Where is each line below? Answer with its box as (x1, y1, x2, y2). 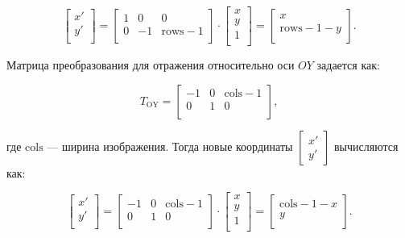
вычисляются (333, 137, 399, 154)
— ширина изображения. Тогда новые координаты (47, 137, 293, 154)
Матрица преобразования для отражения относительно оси (6, 56, 295, 73)
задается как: (316, 56, 380, 73)
